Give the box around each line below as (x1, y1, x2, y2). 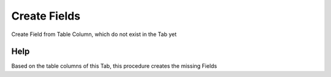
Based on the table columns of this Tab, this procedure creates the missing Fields (11, 62, 218, 70)
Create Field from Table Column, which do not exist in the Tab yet (11, 31, 177, 38)
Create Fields (11, 9, 81, 23)
